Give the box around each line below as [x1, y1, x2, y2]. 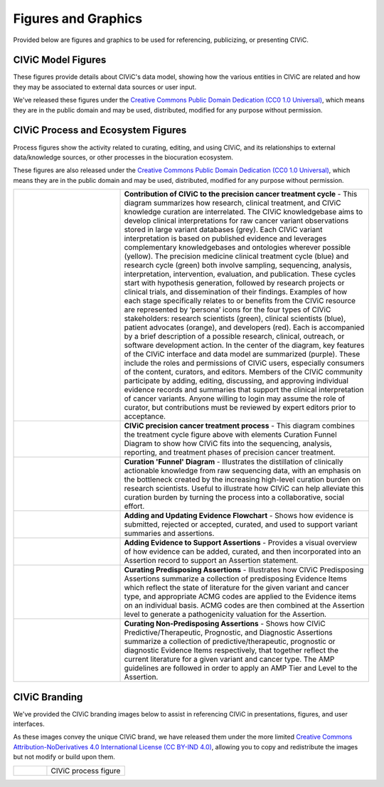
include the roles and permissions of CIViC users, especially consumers [124, 358, 365, 368]
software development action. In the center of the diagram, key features [124, 340, 365, 350]
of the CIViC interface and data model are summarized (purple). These [124, 349, 361, 359]
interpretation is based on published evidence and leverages [124, 233, 327, 243]
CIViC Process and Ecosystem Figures [13, 125, 187, 137]
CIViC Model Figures [13, 54, 107, 66]
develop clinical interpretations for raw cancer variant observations [124, 216, 349, 226]
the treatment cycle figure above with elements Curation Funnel [124, 430, 337, 440]
